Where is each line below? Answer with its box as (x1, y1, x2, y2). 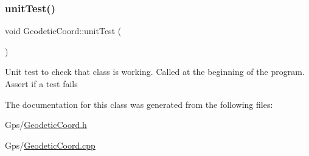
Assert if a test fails (5, 77, 78, 90)
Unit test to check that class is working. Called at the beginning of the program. (5, 65, 305, 78)
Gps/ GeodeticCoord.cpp (5, 138, 95, 151)
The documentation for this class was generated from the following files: (5, 97, 273, 110)
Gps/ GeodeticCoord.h (5, 118, 87, 131)
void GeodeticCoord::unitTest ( (5, 24, 122, 37)
